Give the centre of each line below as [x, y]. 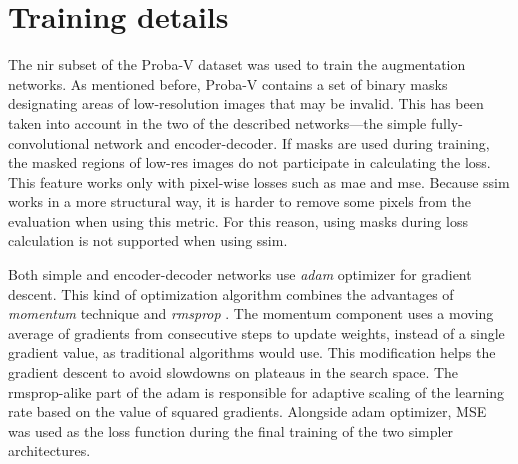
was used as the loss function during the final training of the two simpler [231, 430]
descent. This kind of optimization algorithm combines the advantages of [231, 293]
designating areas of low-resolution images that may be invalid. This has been [246, 103]
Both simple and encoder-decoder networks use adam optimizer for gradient [240, 274]
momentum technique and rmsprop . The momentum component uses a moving [251, 313]
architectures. [49, 450]
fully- [446, 122]
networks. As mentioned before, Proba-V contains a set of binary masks [228, 83]
